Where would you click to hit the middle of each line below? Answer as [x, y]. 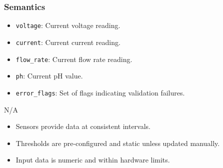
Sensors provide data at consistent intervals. [83, 126]
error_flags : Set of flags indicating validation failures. [100, 92]
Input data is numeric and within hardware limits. [93, 160]
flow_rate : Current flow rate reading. [74, 59]
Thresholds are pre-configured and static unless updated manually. [118, 143]
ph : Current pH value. [49, 76]
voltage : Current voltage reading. [68, 25]
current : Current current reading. [68, 42]
